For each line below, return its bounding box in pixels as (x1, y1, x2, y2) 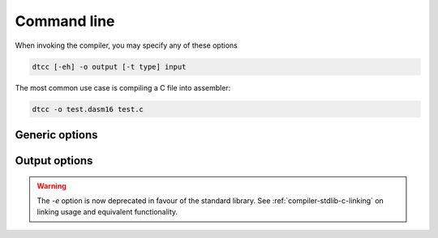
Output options (15, 154, 93, 168)
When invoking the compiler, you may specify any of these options (15, 40, 238, 50)
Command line (15, 12, 115, 30)
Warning (36, 181, 67, 190)
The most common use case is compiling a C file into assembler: (15, 83, 231, 92)
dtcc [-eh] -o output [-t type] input (32, 62, 187, 71)
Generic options (15, 128, 98, 142)
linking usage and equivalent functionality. (36, 207, 178, 217)
